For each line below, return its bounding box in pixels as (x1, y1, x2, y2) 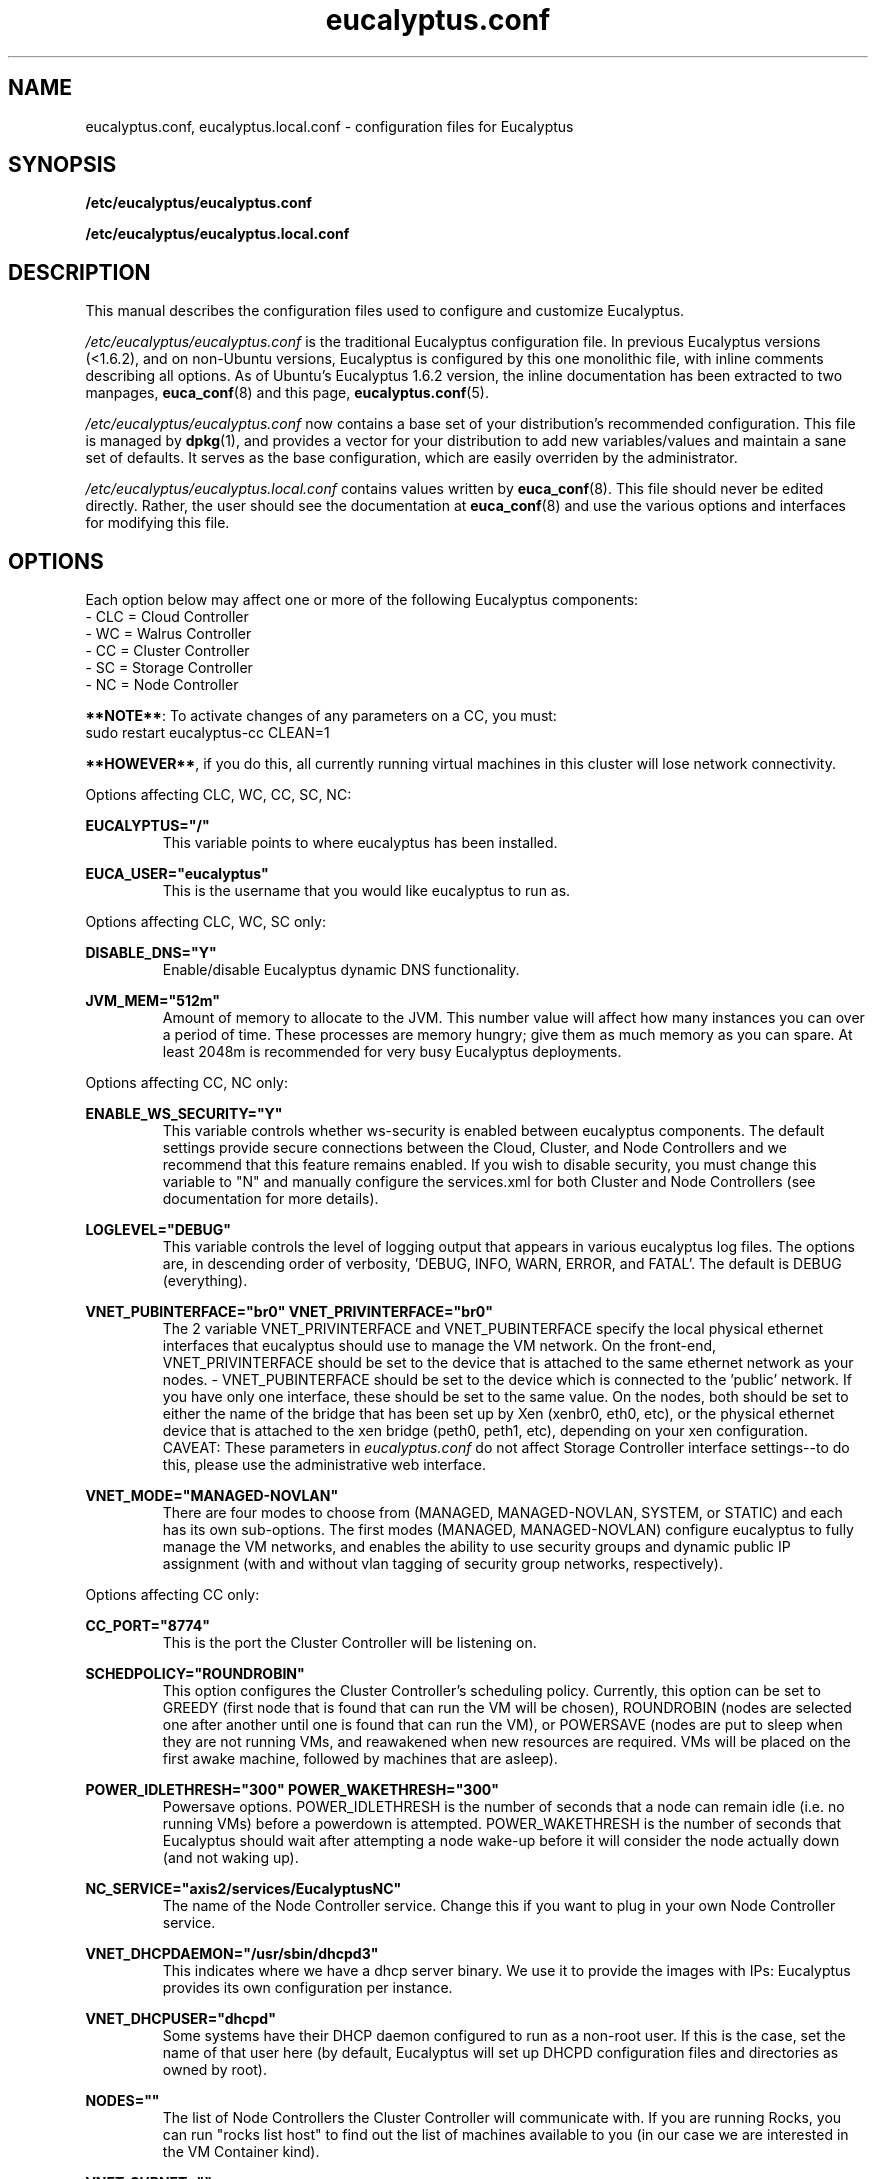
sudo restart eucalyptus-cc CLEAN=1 (85, 724, 330, 742)
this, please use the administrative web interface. (162, 1456, 486, 1474)
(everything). (162, 1272, 248, 1290)
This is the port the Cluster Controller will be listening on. (162, 1634, 537, 1652)
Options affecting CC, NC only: (85, 1074, 288, 1092)
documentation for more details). (162, 1190, 379, 1208)
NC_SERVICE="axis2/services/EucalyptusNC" (85, 1880, 402, 1898)
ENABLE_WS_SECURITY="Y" (85, 1105, 283, 1123)
